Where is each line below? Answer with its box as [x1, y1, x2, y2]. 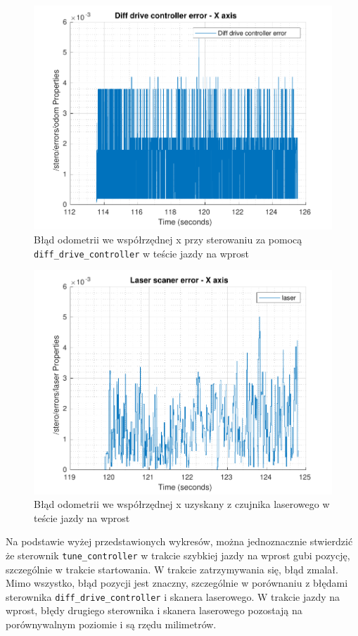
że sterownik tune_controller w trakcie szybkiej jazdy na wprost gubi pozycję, [6, 547, 350, 562]
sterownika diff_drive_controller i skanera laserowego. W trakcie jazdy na [6, 589, 340, 604]
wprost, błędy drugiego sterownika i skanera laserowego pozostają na [6, 603, 302, 618]
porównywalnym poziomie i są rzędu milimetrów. [6, 617, 217, 632]
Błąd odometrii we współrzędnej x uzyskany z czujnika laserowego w [34, 497, 330, 511]
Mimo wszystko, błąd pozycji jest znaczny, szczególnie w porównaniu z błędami [6, 575, 348, 590]
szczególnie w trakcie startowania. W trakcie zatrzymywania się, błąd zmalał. [6, 561, 338, 576]
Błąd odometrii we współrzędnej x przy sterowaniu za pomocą [34, 231, 302, 246]
